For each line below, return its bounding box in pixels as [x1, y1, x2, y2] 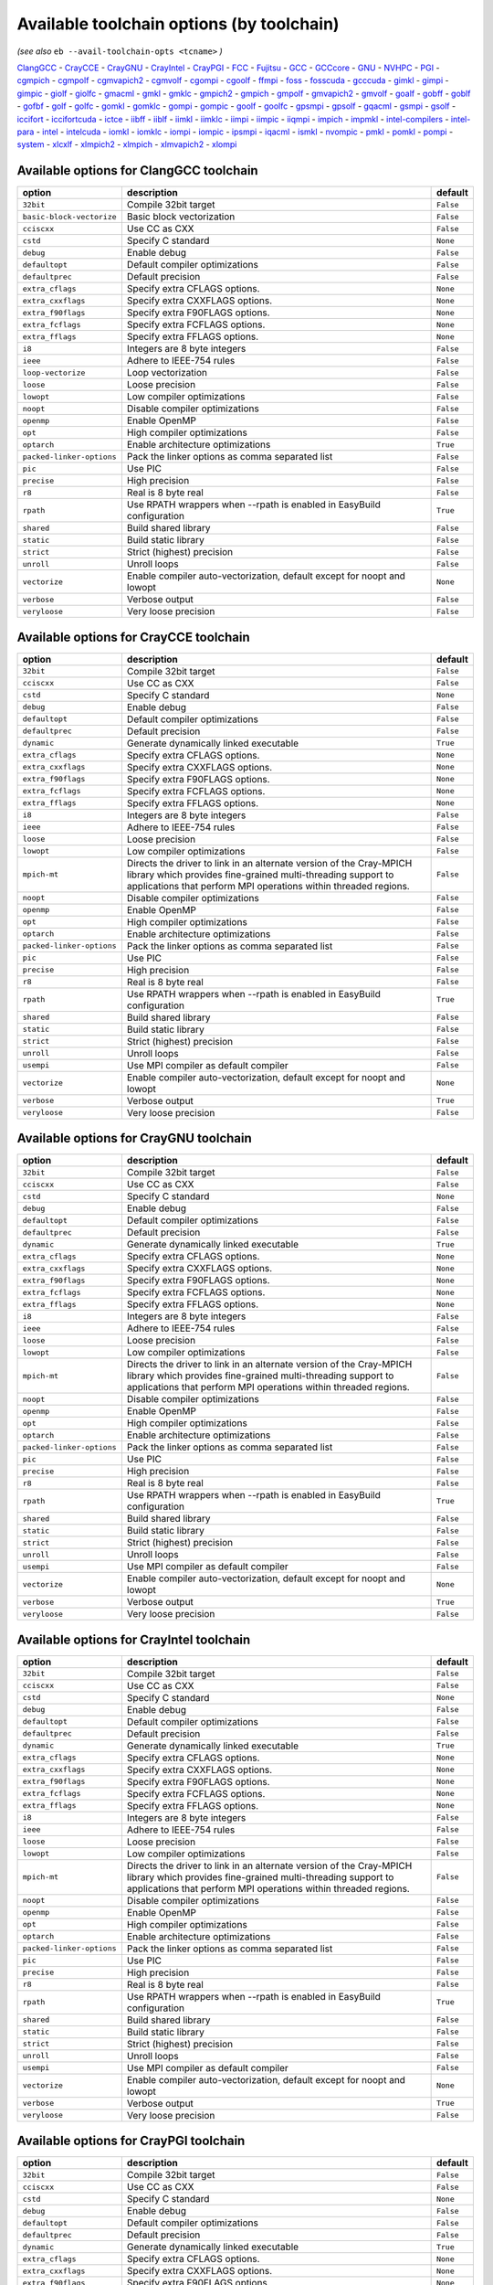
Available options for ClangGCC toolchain [16, 163, 259, 178]
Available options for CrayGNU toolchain [16, 1131, 253, 1146]
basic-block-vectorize [22, 211, 118, 221]
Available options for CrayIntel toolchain [16, 1631, 251, 1647]
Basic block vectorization [126, 210, 236, 223]
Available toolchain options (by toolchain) [16, 14, 340, 34]
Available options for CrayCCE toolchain [16, 629, 250, 644]
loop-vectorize [22, 367, 86, 377]
